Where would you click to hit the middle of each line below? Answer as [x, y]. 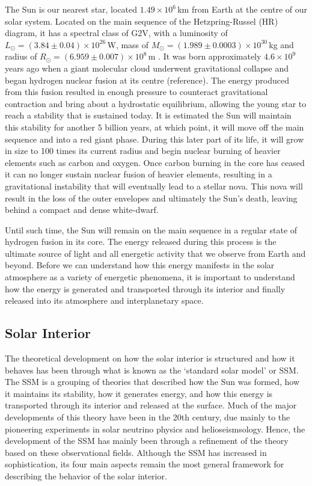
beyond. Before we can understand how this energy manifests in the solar [140, 265]
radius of [21, 56]
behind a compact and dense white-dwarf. [82, 210]
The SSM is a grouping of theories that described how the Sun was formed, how [152, 382]
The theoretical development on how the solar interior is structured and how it [150, 358]
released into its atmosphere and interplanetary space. [104, 300]
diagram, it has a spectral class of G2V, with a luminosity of [116, 33]
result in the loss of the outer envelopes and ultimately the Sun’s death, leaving [151, 198]
